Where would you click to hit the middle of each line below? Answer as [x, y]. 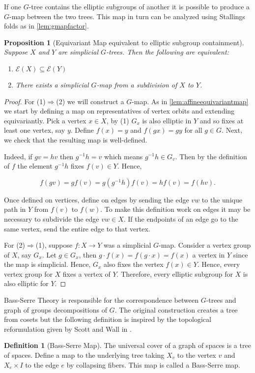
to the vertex [197, 355]
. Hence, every [219, 264]
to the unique [222, 199]
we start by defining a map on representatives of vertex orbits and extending [119, 111]
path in [15, 209]
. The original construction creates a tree [176, 309]
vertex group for [28, 273]
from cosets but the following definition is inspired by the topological [108, 319]
